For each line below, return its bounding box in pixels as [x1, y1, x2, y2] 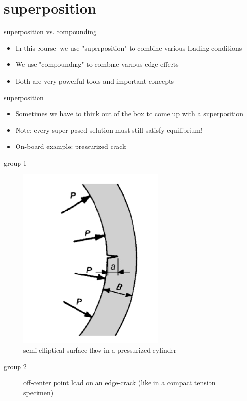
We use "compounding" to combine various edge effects [15, 59, 179, 69]
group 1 [4, 157, 27, 168]
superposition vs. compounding [4, 26, 97, 37]
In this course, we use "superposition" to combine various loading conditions [15, 42, 242, 53]
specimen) [23, 387, 54, 397]
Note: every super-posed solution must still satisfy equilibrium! [15, 125, 203, 135]
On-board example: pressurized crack [15, 141, 126, 151]
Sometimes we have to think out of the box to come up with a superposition [15, 108, 244, 119]
